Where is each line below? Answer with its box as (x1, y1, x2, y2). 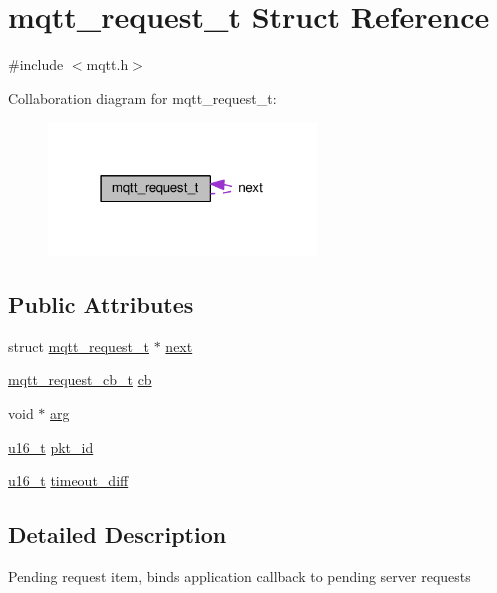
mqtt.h (86, 54, 129, 75)
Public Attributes (8, 289, 194, 319)
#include (8, 54, 64, 75)
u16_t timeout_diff (8, 470, 129, 491)
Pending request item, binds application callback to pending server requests (8, 565, 471, 586)
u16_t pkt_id (8, 436, 94, 457)
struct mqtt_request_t (8, 335, 150, 356)
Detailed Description (8, 519, 227, 550)
